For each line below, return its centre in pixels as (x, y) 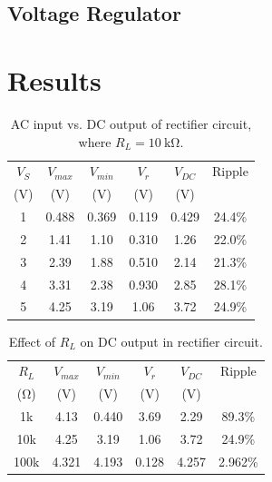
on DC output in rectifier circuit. (171, 341)
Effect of (32, 341)
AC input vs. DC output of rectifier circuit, (131, 123)
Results (54, 79)
